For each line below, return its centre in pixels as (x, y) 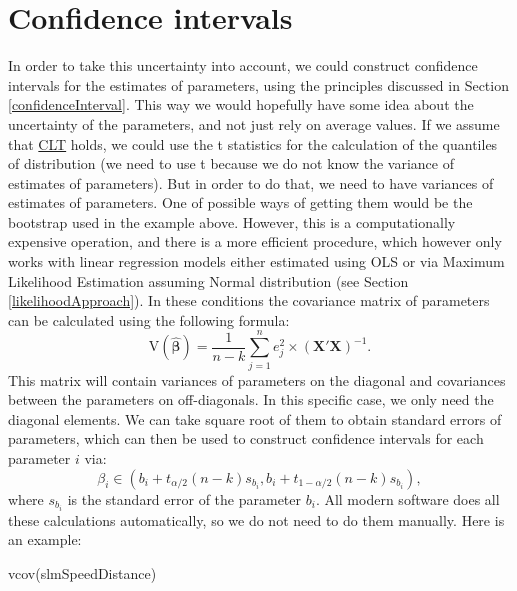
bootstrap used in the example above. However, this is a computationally (232, 221)
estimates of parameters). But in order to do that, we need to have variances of (251, 182)
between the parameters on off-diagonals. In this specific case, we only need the (251, 399)
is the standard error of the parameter (184, 498)
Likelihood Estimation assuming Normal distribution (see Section (208, 280)
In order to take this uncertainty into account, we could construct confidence (243, 65)
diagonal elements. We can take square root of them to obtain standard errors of (255, 418)
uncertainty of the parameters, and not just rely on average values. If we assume (254, 123)
